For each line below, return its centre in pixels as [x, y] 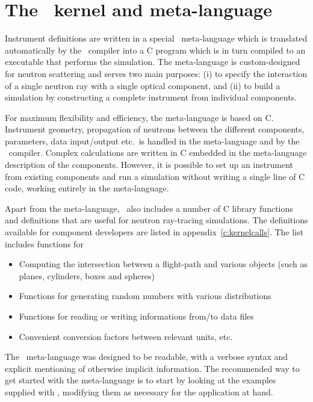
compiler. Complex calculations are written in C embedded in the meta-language [158, 153]
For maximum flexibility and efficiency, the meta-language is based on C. [139, 117]
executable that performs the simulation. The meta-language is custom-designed [153, 62]
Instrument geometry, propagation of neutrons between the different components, [155, 129]
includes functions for [44, 243]
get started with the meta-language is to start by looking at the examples [141, 380]
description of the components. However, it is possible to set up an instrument [149, 165]
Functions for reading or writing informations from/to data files [136, 316]
